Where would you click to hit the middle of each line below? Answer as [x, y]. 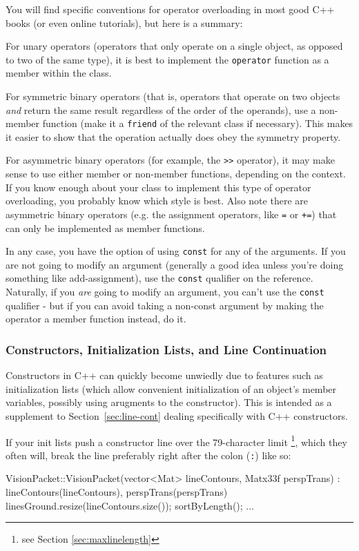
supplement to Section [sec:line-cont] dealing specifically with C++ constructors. [177, 415]
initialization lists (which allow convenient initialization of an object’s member [171, 388]
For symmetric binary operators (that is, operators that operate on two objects [173, 96]
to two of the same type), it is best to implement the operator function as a [167, 59]
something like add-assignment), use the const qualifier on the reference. [159, 278]
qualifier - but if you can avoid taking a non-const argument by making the [165, 305]
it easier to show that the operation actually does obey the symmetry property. [173, 136]
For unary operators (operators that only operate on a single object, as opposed [174, 46]
